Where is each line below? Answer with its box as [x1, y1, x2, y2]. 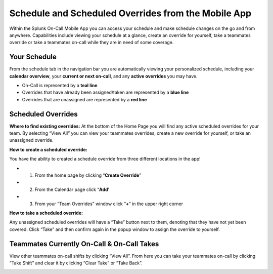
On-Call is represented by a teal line [22, 83, 98, 89]
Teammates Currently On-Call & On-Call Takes [9, 240, 159, 248]
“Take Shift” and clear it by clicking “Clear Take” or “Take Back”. [9, 260, 143, 266]
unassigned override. [9, 137, 54, 143]
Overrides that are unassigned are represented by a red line [22, 96, 147, 102]
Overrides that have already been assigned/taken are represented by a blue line [22, 89, 189, 96]
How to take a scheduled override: [9, 210, 83, 216]
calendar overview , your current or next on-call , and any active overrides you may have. [9, 73, 198, 79]
